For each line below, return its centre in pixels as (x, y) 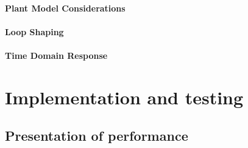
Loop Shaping (34, 31)
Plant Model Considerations (65, 8)
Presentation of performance (97, 136)
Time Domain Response (56, 55)
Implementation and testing (124, 97)
